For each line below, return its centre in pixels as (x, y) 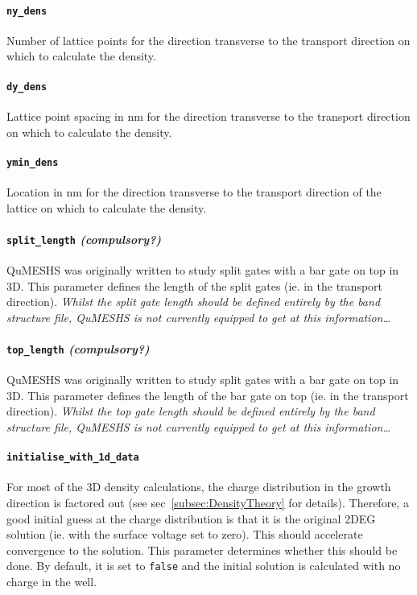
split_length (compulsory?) (84, 239)
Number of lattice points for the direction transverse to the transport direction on (208, 40)
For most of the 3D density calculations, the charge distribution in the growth (199, 487)
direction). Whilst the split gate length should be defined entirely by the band (194, 302)
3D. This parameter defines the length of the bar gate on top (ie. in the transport (208, 395)
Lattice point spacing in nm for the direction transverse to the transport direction (208, 116)
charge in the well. (52, 582)
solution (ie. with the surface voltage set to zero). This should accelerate (185, 534)
